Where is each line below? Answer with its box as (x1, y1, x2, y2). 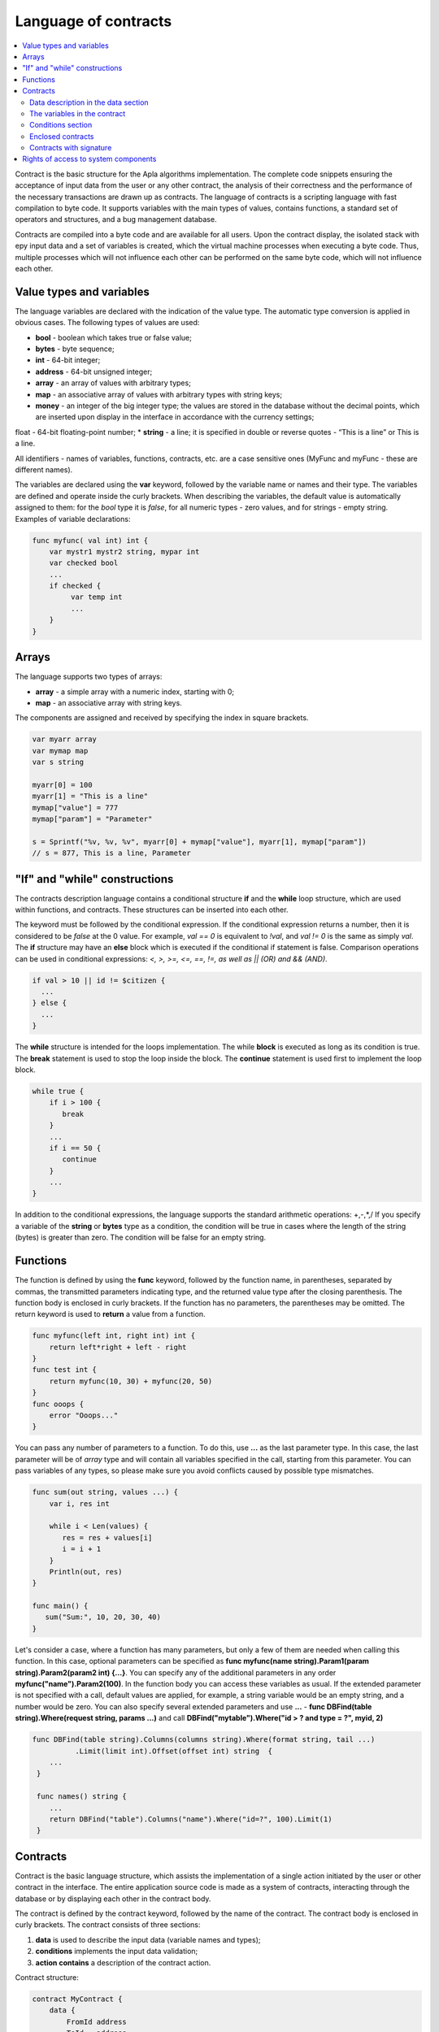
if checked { (49, 581, 102, 591)
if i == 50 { (49, 1143, 102, 1153)
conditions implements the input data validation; (35, 1947, 198, 1956)
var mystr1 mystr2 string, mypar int (49, 547, 200, 556)
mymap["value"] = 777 (32, 803, 119, 812)
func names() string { (37, 1792, 128, 1801)
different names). (15, 464, 73, 475)
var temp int (70, 593, 123, 601)
